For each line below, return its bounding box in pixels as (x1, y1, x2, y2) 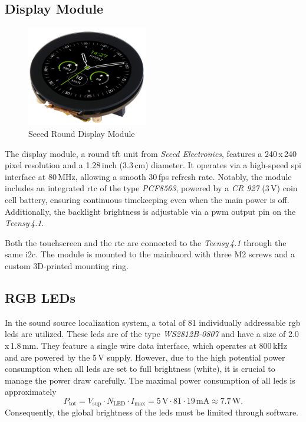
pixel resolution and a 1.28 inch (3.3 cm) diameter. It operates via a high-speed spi (5, 159, 301, 171)
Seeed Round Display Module (28, 127, 135, 140)
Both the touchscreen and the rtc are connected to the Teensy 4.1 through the (5, 236, 287, 248)
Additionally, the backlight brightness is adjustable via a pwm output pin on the (5, 205, 296, 217)
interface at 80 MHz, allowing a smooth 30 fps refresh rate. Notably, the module (5, 170, 292, 182)
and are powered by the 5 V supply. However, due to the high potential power (5, 351, 285, 363)
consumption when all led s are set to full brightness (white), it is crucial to (5, 362, 275, 375)
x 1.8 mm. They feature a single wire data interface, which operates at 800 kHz (5, 339, 287, 351)
